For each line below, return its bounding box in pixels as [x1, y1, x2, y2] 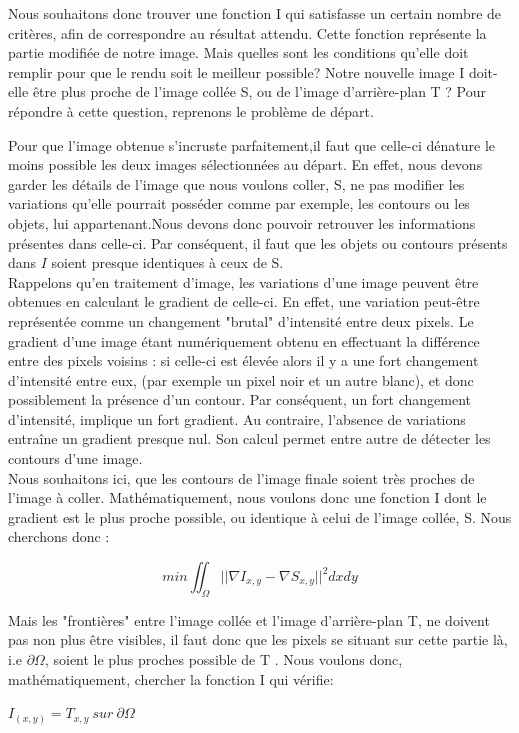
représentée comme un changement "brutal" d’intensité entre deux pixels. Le [8, 310, 474, 331]
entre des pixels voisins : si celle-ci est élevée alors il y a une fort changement [8, 350, 479, 371]
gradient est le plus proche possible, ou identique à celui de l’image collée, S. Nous [8, 506, 512, 527]
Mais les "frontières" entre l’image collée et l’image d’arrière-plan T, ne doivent [8, 609, 490, 630]
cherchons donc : [8, 526, 110, 547]
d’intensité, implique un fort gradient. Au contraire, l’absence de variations [8, 408, 466, 429]
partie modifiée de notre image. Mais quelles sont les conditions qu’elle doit [8, 42, 469, 63]
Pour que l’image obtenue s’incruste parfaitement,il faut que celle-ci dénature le [8, 134, 496, 155]
